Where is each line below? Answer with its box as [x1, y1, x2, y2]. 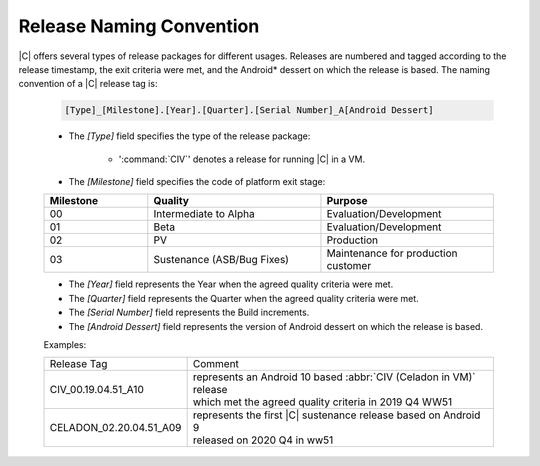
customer [326, 259, 372, 273]
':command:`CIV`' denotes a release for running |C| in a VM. [118, 153, 365, 165]
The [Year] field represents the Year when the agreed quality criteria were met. [68, 278, 394, 290]
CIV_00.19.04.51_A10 [49, 383, 144, 397]
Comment [192, 357, 240, 371]
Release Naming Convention [18, 15, 260, 37]
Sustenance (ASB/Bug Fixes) [153, 253, 290, 267]
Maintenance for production [326, 246, 458, 260]
